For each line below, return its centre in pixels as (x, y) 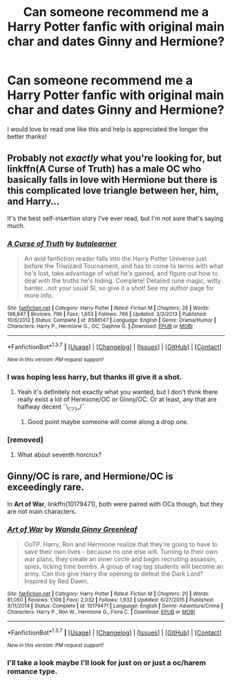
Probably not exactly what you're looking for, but (115, 158)
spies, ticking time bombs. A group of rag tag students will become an (124, 567)
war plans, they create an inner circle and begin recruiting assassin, (120, 559)
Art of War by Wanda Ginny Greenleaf (72, 529)
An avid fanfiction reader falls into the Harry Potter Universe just (115, 259)
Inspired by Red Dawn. (56, 581)
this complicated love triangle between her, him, (113, 191)
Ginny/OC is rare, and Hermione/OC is (90, 476)
